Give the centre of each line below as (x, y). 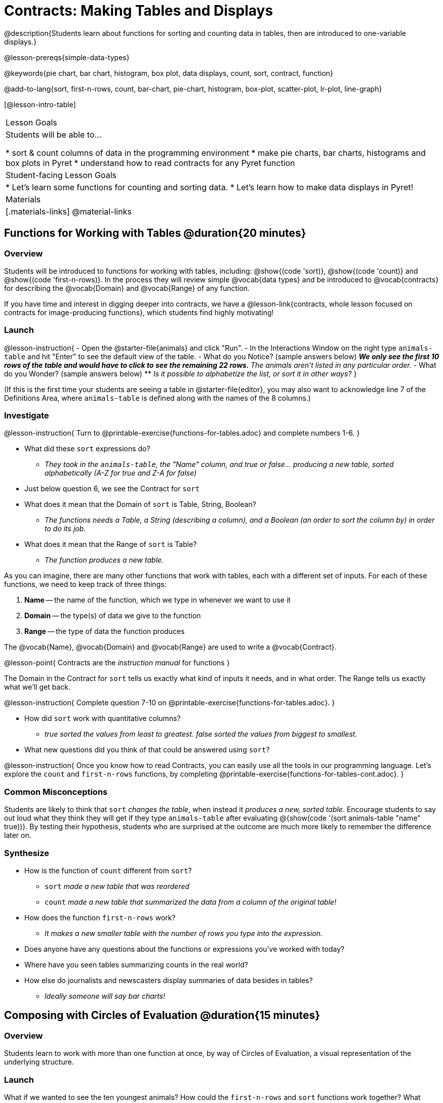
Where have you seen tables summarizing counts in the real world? (136, 964)
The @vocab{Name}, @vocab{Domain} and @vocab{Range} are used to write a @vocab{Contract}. (170, 647)
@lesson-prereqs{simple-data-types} (67, 57)
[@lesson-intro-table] (40, 104)
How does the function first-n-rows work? (100, 917)
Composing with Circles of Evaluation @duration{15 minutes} (162, 1015)
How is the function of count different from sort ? (108, 870)
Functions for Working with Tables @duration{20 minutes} (155, 233)
